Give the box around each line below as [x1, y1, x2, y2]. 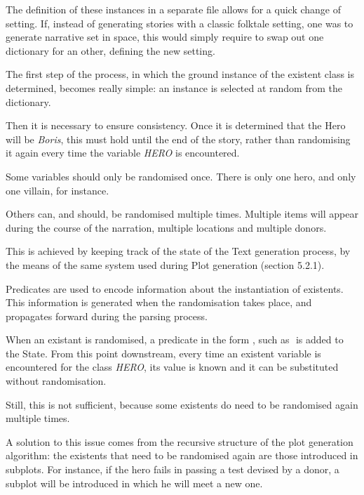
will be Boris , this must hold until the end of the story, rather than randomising [6, 131, 351, 146]
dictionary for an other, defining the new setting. [6, 43, 215, 58]
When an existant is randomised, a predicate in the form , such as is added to [6, 332, 344, 347]
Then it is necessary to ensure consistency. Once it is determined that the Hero [6, 118, 346, 133]
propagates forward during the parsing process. [6, 308, 208, 323]
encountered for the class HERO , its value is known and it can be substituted [6, 359, 339, 374]
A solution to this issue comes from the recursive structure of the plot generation [6, 434, 353, 449]
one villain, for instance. [6, 183, 109, 197]
